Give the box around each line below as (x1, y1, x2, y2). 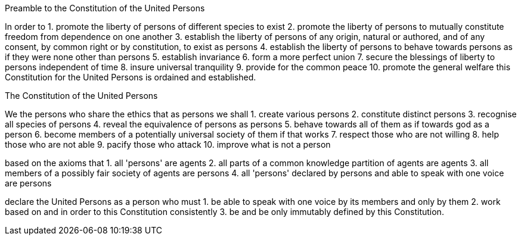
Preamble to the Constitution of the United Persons (5, 3, 205, 13)
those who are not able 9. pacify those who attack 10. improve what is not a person (5, 139, 331, 149)
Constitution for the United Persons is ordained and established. (5, 72, 256, 82)
